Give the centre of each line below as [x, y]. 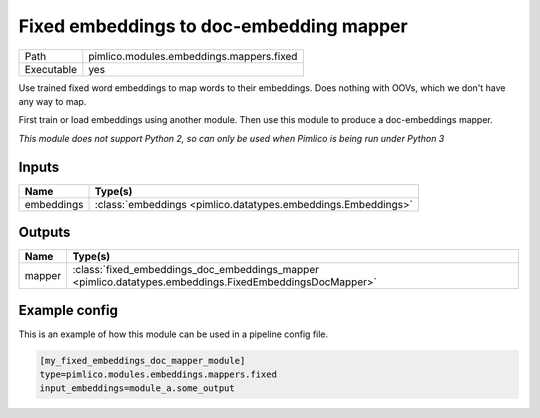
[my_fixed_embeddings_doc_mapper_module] [142, 360]
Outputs [44, 232]
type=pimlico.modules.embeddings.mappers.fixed [158, 374]
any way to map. [52, 101]
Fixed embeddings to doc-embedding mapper [213, 26]
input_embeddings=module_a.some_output [137, 388]
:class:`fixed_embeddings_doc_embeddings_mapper [196, 270]
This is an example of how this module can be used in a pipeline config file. [173, 334]
